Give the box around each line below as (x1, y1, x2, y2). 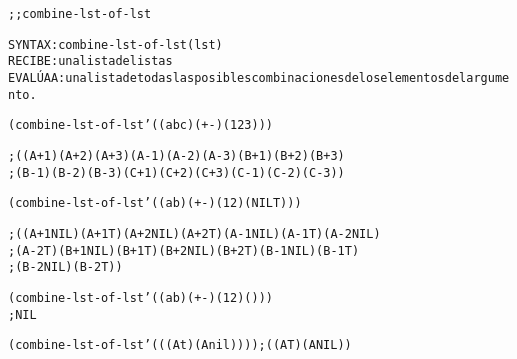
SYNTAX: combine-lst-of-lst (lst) (8, 37, 223, 52)
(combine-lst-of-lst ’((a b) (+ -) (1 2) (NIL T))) (8, 196, 302, 211)
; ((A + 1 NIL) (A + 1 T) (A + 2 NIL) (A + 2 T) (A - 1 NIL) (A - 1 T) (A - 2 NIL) (8, 226, 381, 241)
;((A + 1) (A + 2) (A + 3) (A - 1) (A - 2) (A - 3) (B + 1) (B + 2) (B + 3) (8, 148, 345, 163)
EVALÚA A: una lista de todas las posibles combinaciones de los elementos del (8, 70, 467, 85)
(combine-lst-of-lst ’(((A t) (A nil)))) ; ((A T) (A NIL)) (8, 338, 352, 353)
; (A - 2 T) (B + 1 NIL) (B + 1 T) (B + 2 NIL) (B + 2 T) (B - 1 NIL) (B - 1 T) (8, 243, 360, 258)
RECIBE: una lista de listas (8, 54, 173, 69)
